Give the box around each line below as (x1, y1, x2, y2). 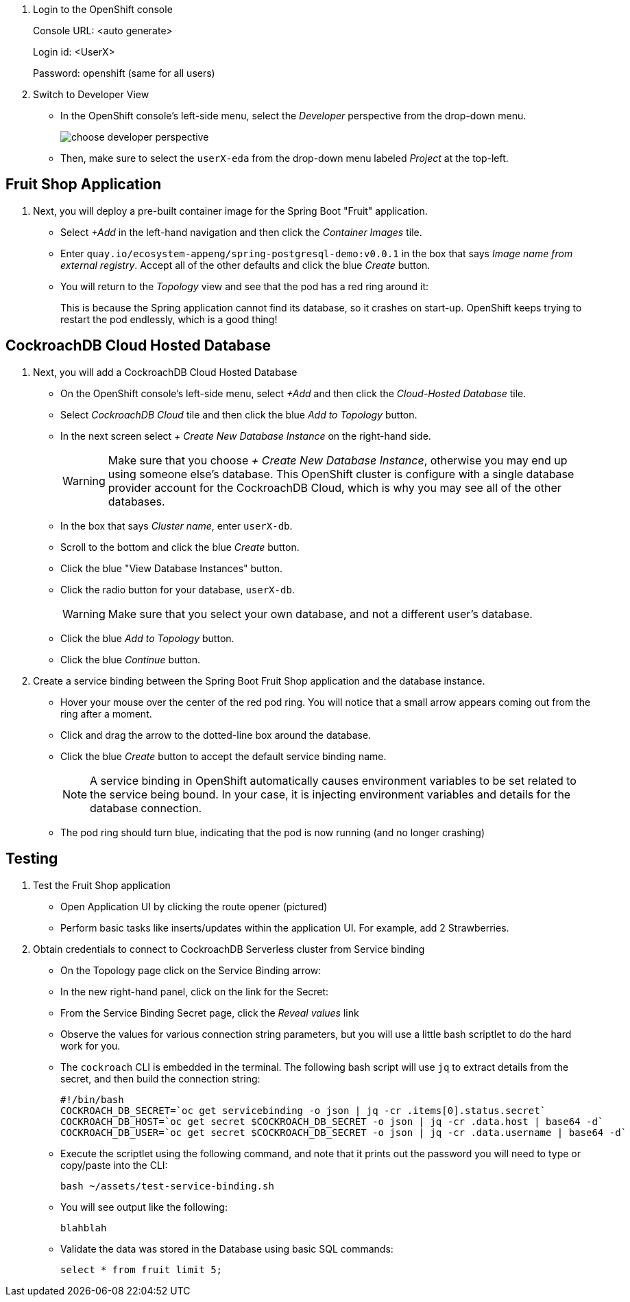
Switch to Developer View (33, 88, 149, 100)
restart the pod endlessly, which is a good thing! (60, 313, 278, 325)
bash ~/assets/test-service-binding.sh (60, 1180, 274, 1192)
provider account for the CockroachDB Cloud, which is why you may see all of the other (108, 480, 561, 495)
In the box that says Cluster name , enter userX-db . (60, 519, 293, 532)
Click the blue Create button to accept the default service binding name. (60, 750, 387, 762)
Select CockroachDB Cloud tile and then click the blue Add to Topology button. (60, 408, 417, 421)
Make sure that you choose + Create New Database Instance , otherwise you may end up (108, 453, 568, 467)
